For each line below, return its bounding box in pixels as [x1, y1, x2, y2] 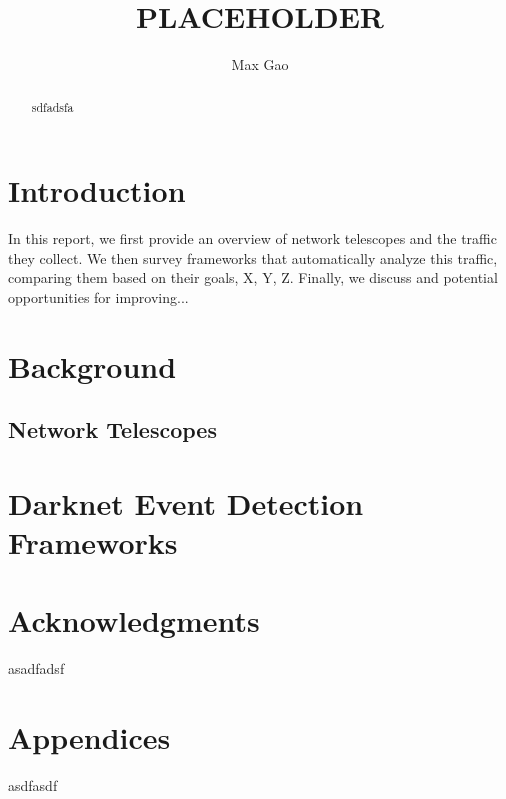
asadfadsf [8, 658, 65, 679]
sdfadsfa [31, 98, 74, 115]
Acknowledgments [8, 600, 260, 641]
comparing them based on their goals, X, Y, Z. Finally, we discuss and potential [8, 267, 498, 288]
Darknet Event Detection [8, 482, 364, 523]
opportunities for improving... [8, 286, 189, 307]
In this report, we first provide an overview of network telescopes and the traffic [8, 228, 497, 249]
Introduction [8, 170, 186, 211]
